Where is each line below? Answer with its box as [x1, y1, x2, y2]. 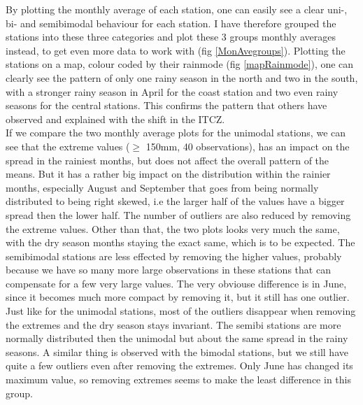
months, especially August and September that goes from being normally [6, 180, 319, 194]
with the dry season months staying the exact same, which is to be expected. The [6, 235, 355, 250]
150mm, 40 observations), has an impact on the [145, 138, 350, 153]
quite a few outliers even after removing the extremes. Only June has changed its [6, 358, 353, 373]
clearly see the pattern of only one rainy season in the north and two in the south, [6, 70, 358, 85]
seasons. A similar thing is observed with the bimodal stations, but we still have [6, 344, 348, 359]
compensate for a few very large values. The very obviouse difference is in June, [6, 276, 347, 290]
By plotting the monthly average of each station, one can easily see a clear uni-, [6, 2, 348, 16]
